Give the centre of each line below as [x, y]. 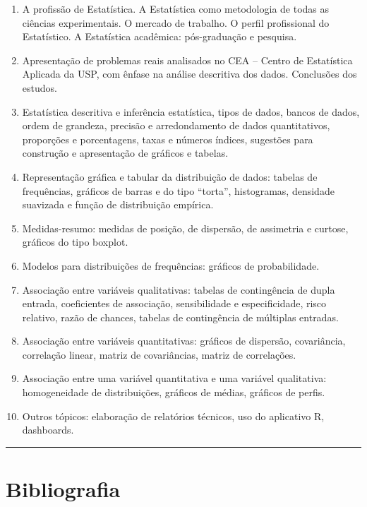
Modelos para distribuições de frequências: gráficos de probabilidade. [171, 265]
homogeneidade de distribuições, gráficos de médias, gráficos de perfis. [174, 392]
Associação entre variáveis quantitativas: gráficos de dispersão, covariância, [184, 341]
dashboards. [48, 430]
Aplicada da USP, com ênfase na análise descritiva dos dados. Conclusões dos [189, 74]
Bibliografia [63, 489]
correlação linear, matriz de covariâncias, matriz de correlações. [159, 354]
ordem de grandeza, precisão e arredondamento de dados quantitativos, [176, 125]
